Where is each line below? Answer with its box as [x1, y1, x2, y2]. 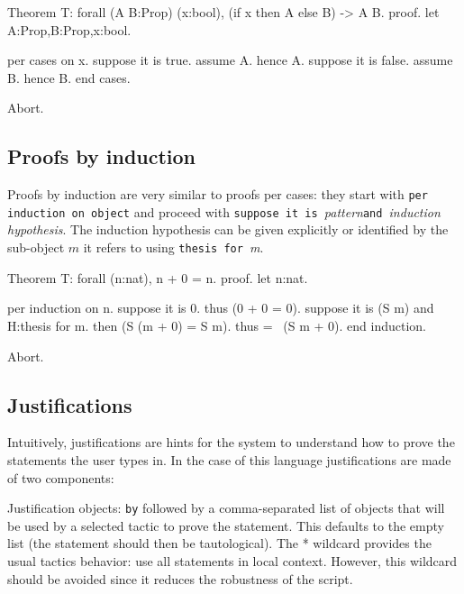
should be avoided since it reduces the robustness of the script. [7, 569, 353, 588]
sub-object [7, 238, 65, 257]
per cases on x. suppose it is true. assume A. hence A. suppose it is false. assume [7, 50, 453, 69]
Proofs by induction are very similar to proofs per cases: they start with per [7, 185, 428, 204]
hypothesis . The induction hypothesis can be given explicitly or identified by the [7, 220, 449, 239]
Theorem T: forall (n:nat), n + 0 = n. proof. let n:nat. [7, 268, 308, 287]
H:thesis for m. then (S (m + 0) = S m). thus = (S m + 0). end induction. [7, 315, 426, 334]
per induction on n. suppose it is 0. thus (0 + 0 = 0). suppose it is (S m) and [7, 298, 434, 317]
